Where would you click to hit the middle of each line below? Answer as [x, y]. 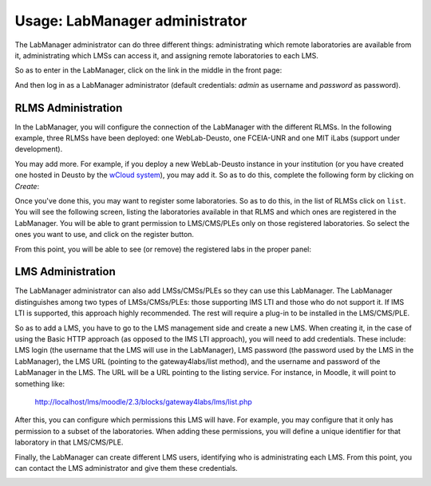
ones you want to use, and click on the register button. [105, 235]
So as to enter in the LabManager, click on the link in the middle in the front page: [148, 70]
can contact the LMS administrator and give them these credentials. [127, 468]
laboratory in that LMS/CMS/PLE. [69, 442]
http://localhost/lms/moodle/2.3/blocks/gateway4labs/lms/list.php [144, 401]
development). [39, 149]
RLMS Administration [69, 108]
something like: [40, 384]
